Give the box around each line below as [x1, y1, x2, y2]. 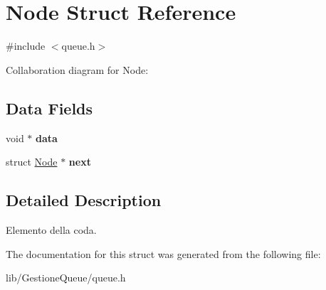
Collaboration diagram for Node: [6, 62, 149, 77]
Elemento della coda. [6, 222, 97, 237]
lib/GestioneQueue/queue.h [6, 270, 126, 285]
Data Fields [6, 97, 93, 119]
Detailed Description [6, 189, 162, 211]
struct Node [6, 154, 58, 169]
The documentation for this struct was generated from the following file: [6, 246, 321, 261]
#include [6, 38, 46, 53]
